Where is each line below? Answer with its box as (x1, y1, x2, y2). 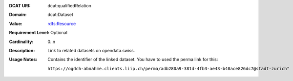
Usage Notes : (9, 57, 38, 62)
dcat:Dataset (47, 12, 73, 18)
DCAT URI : (9, 3, 31, 8)
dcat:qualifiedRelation (47, 3, 91, 8)
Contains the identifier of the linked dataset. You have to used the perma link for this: (47, 57, 218, 62)
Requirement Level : (9, 30, 50, 36)
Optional (50, 30, 68, 36)
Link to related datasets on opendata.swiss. (47, 47, 135, 53)
